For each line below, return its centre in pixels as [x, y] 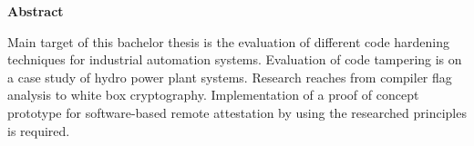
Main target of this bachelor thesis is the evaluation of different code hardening [229, 41]
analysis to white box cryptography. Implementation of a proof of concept [213, 95]
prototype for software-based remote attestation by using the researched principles [237, 112]
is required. [39, 130]
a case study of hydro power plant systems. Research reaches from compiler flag [230, 77]
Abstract [36, 11]
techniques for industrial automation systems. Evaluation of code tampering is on [235, 59]
